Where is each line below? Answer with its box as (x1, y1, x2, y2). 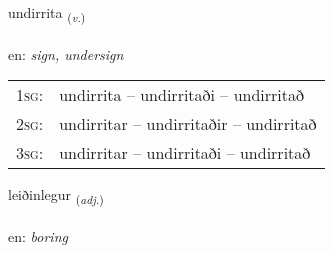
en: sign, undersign (8, 43, 124, 64)
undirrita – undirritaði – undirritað (59, 83, 305, 107)
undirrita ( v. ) (8, 2, 86, 25)
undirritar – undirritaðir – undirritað (59, 112, 317, 136)
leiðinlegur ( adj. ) (8, 184, 104, 208)
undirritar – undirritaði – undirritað (59, 141, 311, 165)
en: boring (8, 226, 68, 247)
